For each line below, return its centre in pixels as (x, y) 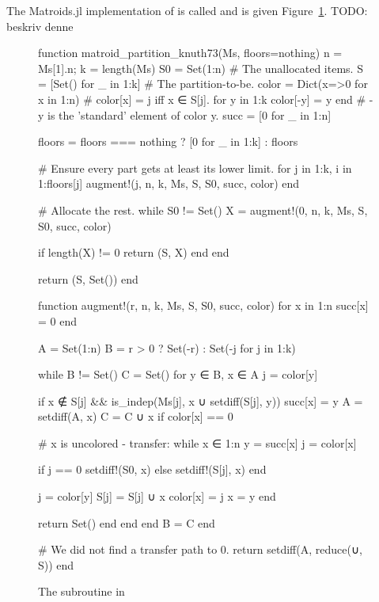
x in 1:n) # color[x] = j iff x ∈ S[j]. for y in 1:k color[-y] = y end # (202, 99)
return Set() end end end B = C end (127, 522)
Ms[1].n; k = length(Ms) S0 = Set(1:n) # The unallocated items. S (201, 68)
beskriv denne (40, 26)
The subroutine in (81, 591)
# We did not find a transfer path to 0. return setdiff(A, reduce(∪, (201, 549)
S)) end (56, 564)
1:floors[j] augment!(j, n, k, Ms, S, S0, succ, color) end (169, 183)
